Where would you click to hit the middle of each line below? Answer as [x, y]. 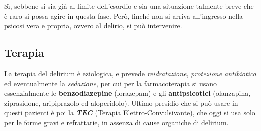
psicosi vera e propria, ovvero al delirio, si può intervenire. [93, 26]
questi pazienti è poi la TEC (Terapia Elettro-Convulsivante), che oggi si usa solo [130, 113]
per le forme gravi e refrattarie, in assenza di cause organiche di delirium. [116, 122]
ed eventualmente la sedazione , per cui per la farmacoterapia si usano [111, 83]
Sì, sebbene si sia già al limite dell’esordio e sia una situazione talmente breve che [129, 6]
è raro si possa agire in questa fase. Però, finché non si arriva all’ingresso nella [124, 16]
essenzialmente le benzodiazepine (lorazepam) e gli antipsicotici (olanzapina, [127, 93]
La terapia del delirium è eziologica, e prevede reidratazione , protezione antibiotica [130, 73]
